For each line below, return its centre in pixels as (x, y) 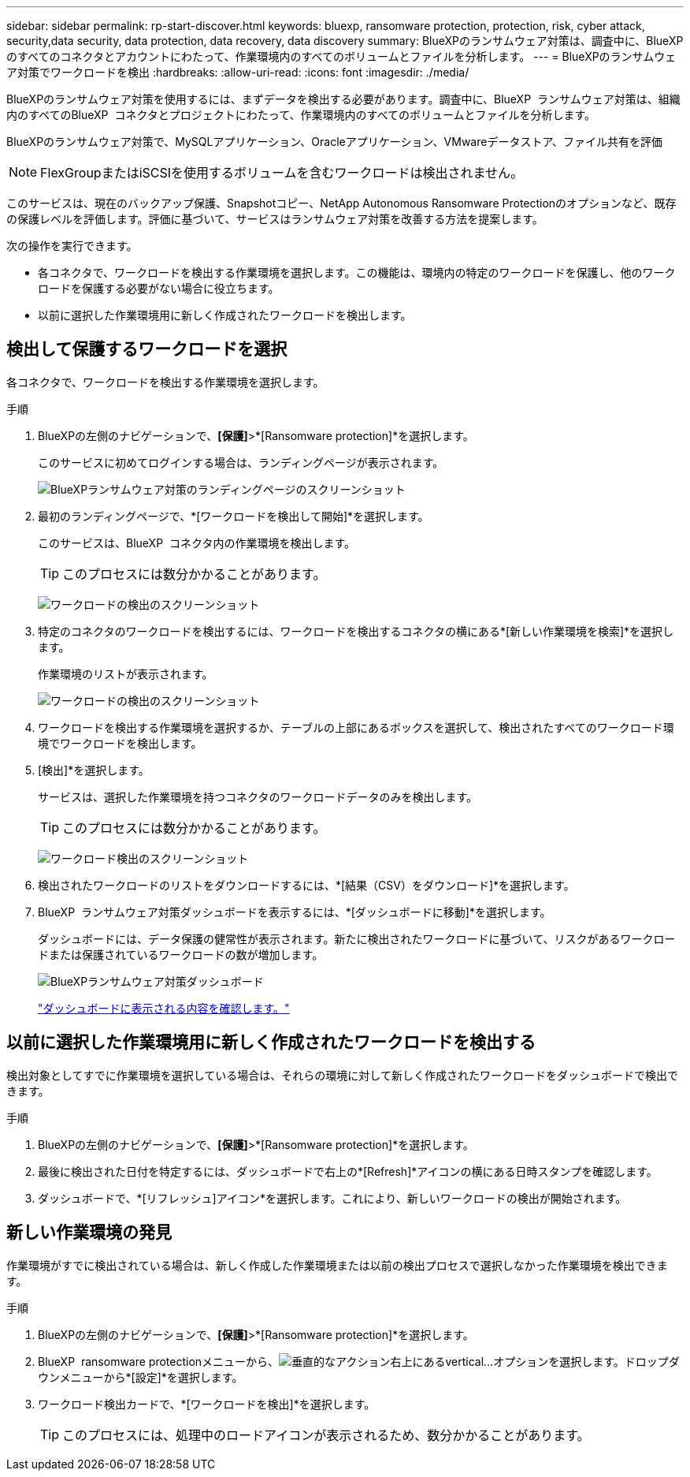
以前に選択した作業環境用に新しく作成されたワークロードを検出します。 (225, 315)
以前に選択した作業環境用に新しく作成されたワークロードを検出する (271, 1042)
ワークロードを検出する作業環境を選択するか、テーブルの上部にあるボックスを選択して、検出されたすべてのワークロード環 (356, 727)
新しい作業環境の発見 (89, 1233)
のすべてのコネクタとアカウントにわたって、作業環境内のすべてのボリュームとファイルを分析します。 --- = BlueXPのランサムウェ (341, 56)
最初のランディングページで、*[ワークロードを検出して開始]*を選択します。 (234, 516)
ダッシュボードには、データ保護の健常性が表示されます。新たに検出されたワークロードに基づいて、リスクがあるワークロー (357, 938)
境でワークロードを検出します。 (120, 743)
